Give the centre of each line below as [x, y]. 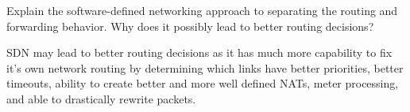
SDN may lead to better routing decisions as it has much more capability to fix [199, 52]
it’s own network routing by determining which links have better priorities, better [205, 67]
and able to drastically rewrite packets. [101, 98]
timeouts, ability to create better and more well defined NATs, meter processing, [203, 83]
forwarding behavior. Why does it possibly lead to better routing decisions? [190, 26]
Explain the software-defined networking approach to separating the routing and [202, 10]
